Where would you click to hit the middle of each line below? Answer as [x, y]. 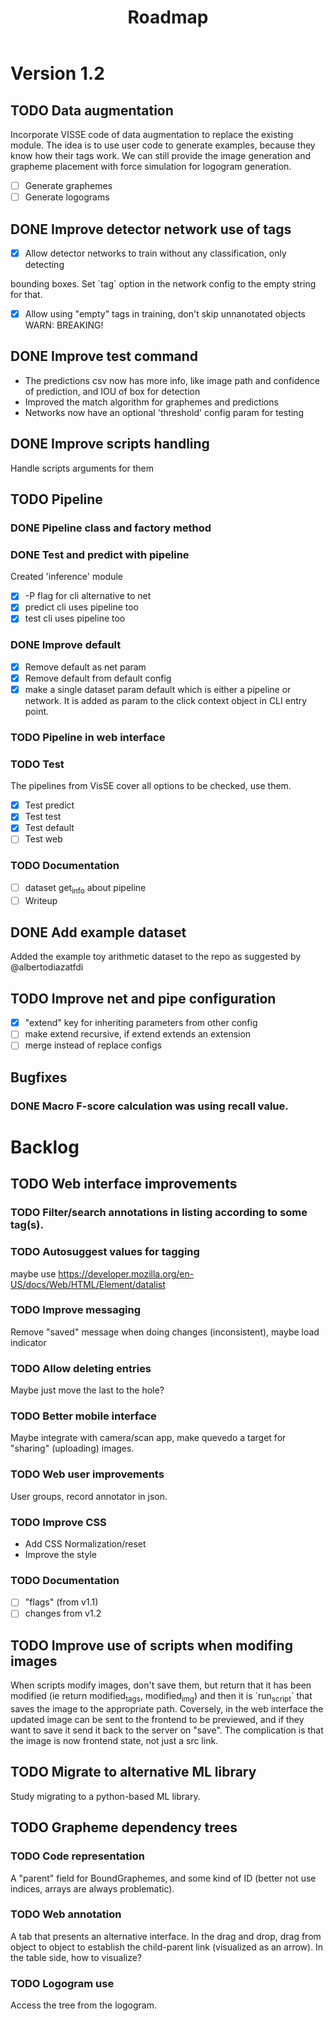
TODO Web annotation [66, 1914]
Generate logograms [67, 197]
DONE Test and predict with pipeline [100, 554]
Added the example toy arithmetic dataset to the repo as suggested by [156, 957]
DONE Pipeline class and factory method [111, 528]
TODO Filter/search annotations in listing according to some [159, 1213]
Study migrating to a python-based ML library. [105, 1796]
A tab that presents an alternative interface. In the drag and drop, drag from [166, 1936]
